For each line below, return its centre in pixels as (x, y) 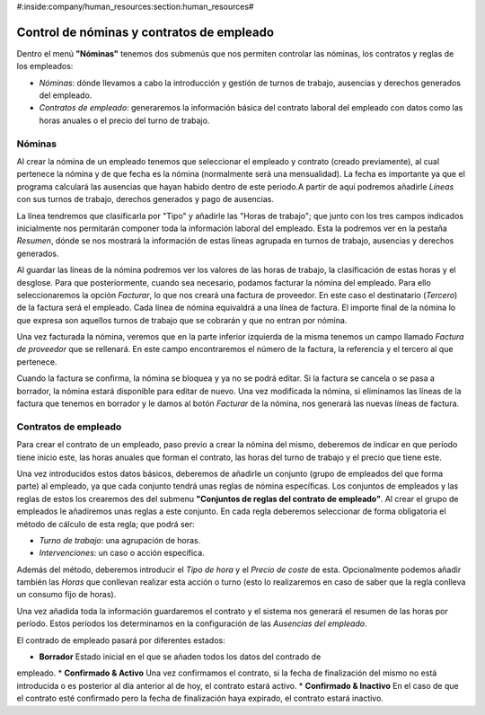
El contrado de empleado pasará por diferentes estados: (121, 640)
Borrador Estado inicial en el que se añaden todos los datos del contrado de (180, 657)
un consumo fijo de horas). (66, 595)
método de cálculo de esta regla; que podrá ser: (106, 524)
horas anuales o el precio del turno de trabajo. (124, 120)
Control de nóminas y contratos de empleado (145, 32)
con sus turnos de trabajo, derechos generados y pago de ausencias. (145, 199)
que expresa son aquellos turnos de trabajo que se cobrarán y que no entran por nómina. (182, 320)
